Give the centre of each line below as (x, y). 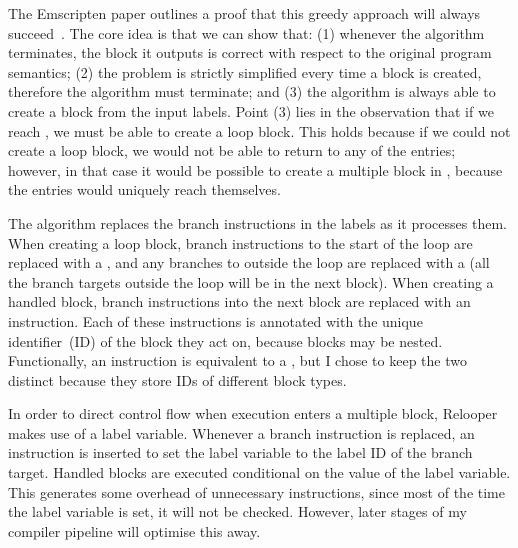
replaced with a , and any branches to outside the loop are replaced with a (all (249, 262)
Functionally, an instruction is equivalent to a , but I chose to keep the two (237, 360)
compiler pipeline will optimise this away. (134, 530)
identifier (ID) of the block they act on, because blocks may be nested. (225, 340)
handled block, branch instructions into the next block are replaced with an (239, 301)
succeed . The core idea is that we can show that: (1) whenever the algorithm (246, 32)
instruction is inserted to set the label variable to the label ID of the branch (240, 452)
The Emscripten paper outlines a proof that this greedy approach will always (244, 13)
